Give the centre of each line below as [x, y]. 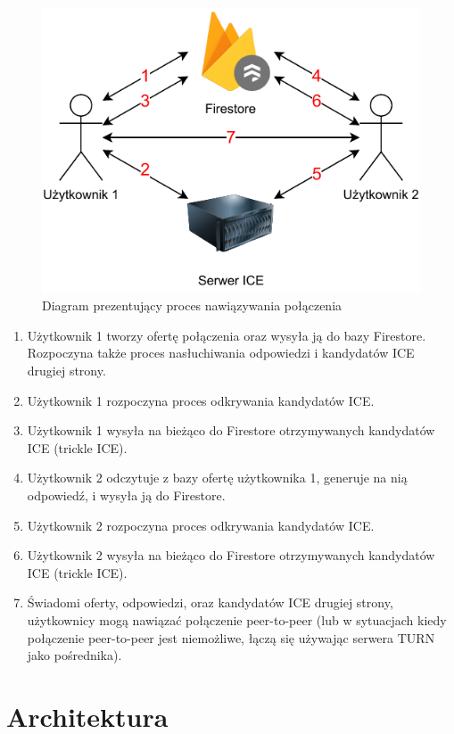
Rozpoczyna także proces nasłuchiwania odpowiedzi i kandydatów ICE [221, 353]
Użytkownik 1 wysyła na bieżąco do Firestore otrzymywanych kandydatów [231, 430]
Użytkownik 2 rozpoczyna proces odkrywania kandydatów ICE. [201, 525]
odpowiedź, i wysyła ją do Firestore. [126, 495]
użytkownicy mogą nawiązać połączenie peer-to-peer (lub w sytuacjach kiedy [237, 619]
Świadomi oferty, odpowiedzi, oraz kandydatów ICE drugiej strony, [210, 602]
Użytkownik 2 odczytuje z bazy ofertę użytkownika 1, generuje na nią [217, 478]
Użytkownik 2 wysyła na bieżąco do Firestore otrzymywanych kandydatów [231, 555]
